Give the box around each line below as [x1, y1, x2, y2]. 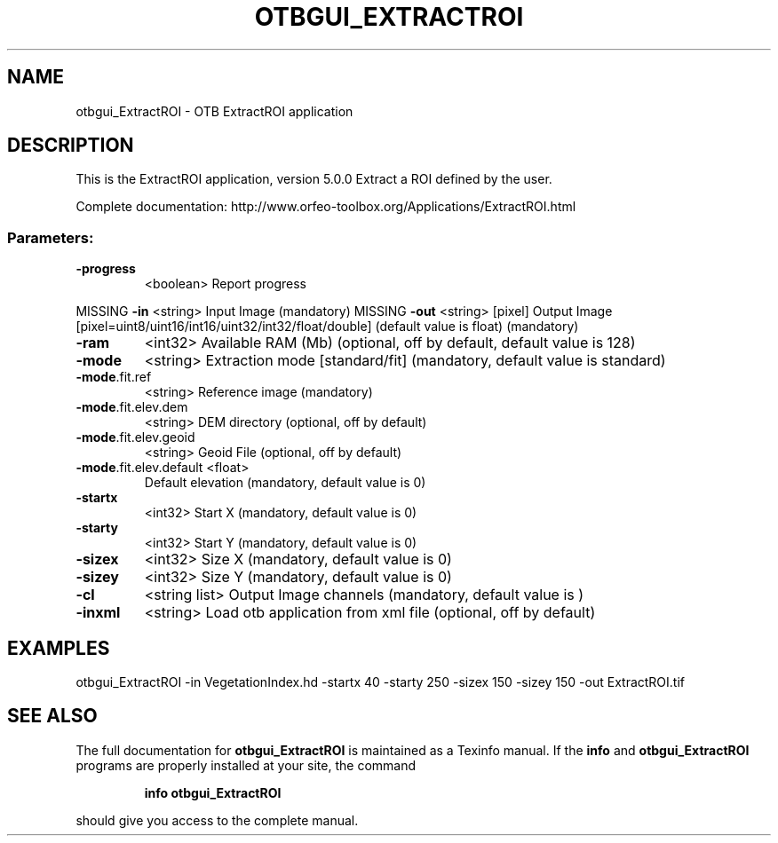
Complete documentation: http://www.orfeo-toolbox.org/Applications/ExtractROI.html [75, 199, 576, 215]
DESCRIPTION [7, 134, 134, 157]
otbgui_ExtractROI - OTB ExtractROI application [75, 103, 353, 119]
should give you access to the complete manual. [75, 812, 359, 828]
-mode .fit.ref [75, 369, 152, 385]
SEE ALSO [7, 705, 98, 728]
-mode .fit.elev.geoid [75, 429, 195, 445]
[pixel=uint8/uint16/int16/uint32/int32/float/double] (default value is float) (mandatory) [75, 319, 579, 335]
